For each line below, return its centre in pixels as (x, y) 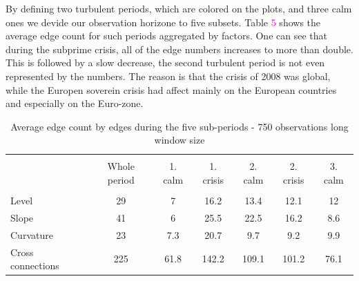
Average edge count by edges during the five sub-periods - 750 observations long (179, 126)
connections (35, 265)
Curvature (32, 234)
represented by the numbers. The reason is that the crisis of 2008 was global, (168, 76)
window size (179, 140)
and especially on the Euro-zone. (75, 103)
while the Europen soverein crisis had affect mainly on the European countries (171, 89)
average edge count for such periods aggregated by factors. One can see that (166, 36)
